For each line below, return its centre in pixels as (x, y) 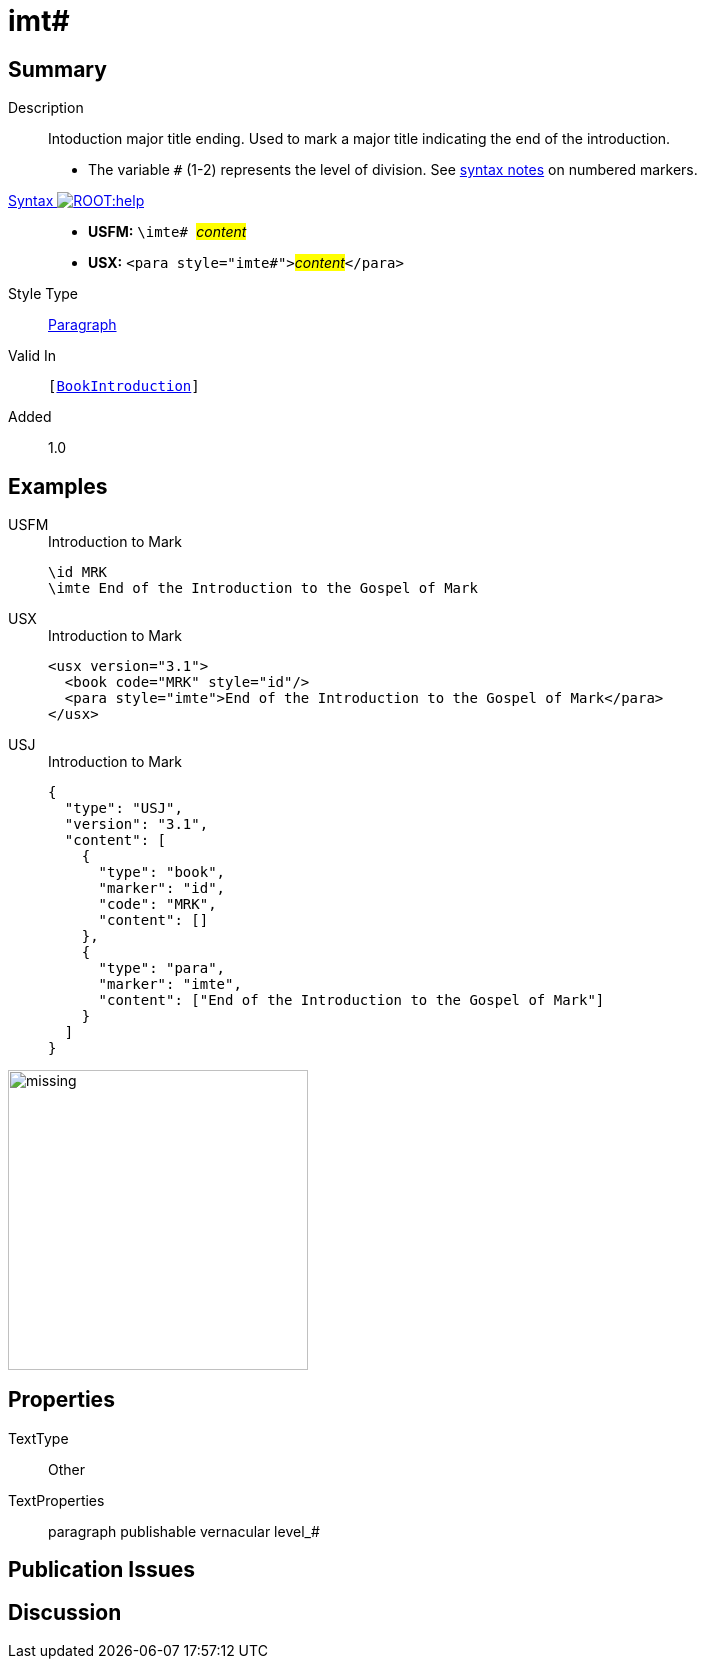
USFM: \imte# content (167, 232)
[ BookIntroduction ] (124, 386)
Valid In (32, 356)
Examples (58, 486)
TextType (38, 1438)
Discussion (65, 1612)
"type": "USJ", (123, 808)
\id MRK (78, 572)
